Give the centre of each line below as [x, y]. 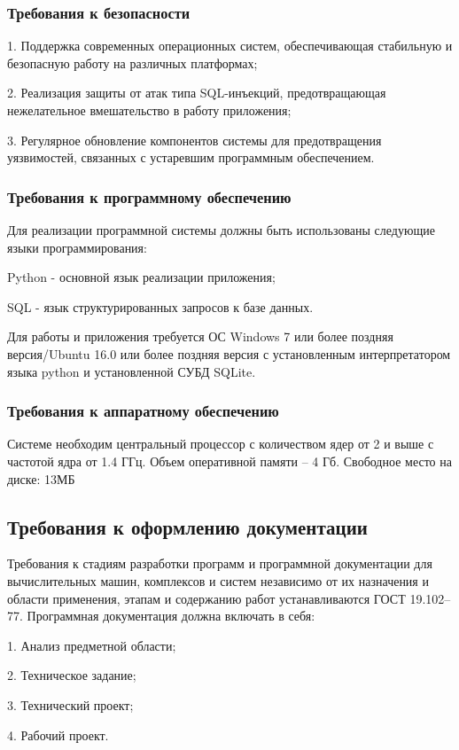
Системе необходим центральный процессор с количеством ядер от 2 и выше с [221, 444]
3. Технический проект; [70, 704]
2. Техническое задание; [72, 675]
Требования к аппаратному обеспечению [143, 411]
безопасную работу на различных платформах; [132, 62]
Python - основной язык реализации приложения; [141, 277]
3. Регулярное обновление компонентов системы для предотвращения [194, 140]
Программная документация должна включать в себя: [171, 616]
